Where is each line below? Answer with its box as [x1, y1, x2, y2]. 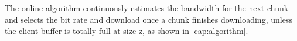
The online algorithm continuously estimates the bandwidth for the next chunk [5, 2, 289, 13]
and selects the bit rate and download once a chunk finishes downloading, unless [5, 13, 292, 25]
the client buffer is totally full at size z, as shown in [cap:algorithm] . [5, 25, 248, 37]
